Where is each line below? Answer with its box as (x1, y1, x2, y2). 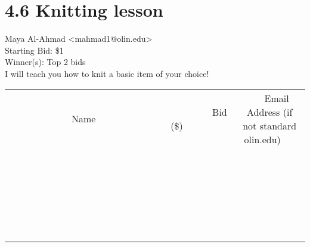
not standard (243, 118, 297, 132)
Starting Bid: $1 (5, 44, 64, 56)
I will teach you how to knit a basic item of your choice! (5, 67, 209, 79)
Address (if (247, 104, 293, 119)
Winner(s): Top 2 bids (5, 55, 86, 68)
